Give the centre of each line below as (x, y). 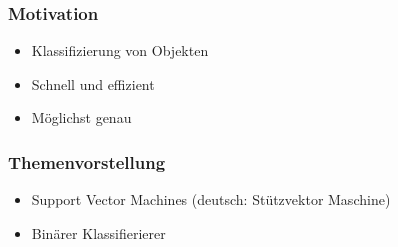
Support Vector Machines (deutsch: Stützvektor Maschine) (211, 199)
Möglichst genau (81, 117)
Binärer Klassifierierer (98, 232)
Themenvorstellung (87, 161)
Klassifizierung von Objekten (120, 50)
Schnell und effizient (93, 83)
